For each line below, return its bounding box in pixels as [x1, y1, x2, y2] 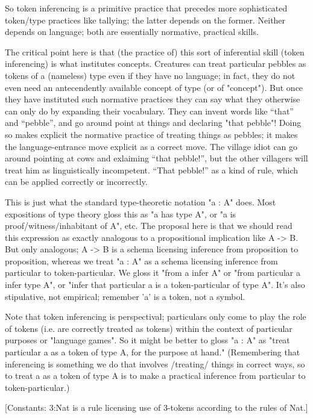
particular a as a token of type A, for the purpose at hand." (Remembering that [5, 346, 300, 358]
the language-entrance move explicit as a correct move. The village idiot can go [5, 140, 298, 152]
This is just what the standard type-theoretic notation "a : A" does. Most [5, 195, 276, 208]
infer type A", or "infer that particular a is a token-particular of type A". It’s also [5, 278, 305, 291]
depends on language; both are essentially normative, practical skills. [5, 25, 259, 38]
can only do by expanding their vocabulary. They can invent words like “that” [5, 104, 294, 117]
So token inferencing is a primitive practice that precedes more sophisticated [5, 2, 288, 14]
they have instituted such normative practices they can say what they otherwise [5, 93, 300, 105]
